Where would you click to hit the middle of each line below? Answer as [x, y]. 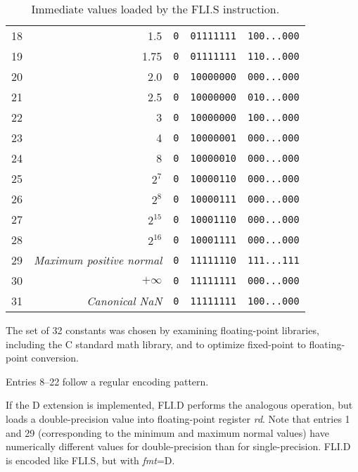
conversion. [55, 358]
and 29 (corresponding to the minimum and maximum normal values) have [167, 432]
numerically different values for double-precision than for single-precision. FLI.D [178, 446]
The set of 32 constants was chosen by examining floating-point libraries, [162, 330]
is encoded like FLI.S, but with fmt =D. [90, 460]
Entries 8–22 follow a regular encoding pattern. [107, 381]
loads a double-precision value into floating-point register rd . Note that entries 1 [178, 418]
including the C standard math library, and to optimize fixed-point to [156, 344]
